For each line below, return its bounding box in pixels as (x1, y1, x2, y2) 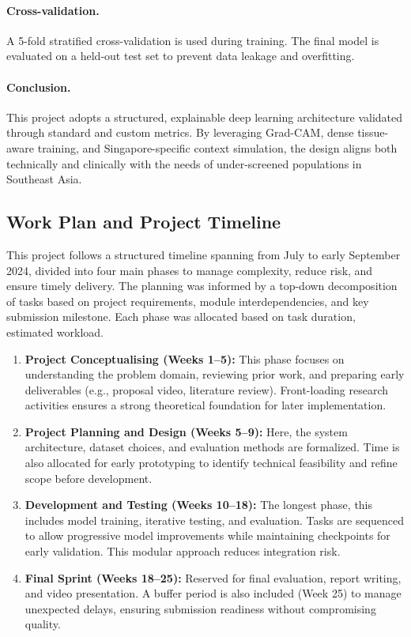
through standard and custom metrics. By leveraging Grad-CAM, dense (6, 124, 354, 141)
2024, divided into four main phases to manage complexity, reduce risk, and (6, 262, 373, 278)
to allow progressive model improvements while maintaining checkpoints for (25, 527, 390, 544)
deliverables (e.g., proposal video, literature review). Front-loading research (25, 381, 389, 398)
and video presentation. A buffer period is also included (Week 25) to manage (25, 585, 402, 601)
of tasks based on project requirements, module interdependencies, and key (6, 292, 369, 309)
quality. (25, 616, 61, 632)
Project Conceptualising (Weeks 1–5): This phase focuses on (25, 350, 345, 367)
